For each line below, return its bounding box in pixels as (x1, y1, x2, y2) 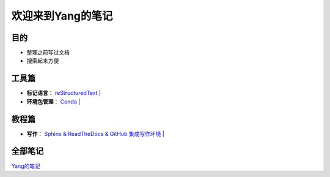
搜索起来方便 (26, 57, 59, 64)
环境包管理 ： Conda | (26, 98, 81, 105)
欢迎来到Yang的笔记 (11, 9, 113, 23)
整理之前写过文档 (26, 49, 70, 56)
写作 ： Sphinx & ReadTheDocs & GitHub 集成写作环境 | (26, 130, 164, 137)
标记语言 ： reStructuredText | (26, 89, 101, 97)
